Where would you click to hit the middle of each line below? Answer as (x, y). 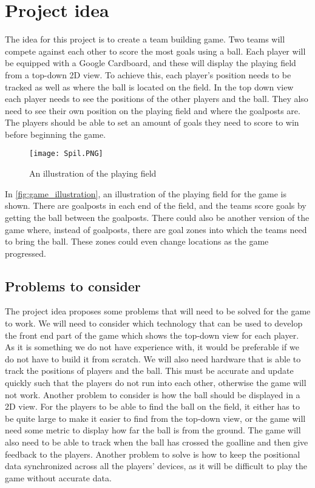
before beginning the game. (56, 134)
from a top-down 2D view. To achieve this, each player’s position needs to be (148, 74)
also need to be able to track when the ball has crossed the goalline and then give (157, 442)
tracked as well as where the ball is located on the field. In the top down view (149, 86)
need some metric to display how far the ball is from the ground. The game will (153, 430)
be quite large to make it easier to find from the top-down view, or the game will (155, 418)
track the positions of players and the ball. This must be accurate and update (149, 371)
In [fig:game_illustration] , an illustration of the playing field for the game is (146, 193)
